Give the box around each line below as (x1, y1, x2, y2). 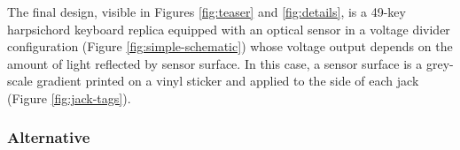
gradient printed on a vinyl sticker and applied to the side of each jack (36, 71, 419, 90)
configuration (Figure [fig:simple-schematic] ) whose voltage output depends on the (7, 37, 453, 56)
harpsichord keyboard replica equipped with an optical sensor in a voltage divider (7, 19, 450, 38)
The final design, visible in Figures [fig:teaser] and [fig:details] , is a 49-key (7, 3, 406, 20)
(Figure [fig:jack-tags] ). (7, 88, 131, 107)
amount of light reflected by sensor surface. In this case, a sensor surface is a (7, 54, 423, 72)
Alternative (7, 126, 90, 148)
